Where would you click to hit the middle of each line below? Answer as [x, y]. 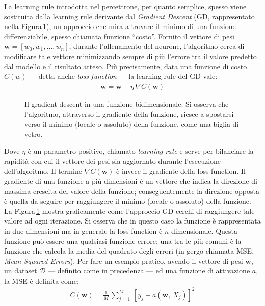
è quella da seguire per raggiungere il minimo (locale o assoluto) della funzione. [128, 201]
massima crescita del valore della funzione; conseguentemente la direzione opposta [132, 191]
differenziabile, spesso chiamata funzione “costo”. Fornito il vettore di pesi [119, 36]
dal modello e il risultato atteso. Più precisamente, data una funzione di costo [126, 66]
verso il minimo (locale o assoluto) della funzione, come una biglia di [132, 123]
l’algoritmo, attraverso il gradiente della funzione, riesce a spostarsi [129, 114]
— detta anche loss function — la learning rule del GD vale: [123, 76]
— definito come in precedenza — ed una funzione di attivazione [149, 271]
